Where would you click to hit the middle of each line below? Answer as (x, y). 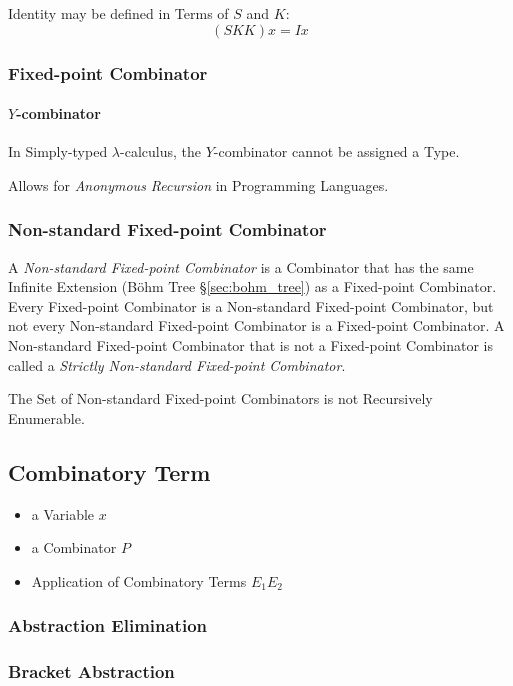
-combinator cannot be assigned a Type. (336, 151)
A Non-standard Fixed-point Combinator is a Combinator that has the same (241, 266)
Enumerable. (46, 417)
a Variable (63, 513)
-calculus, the (160, 151)
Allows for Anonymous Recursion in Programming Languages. (198, 184)
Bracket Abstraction (91, 671)
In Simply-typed (58, 151)
